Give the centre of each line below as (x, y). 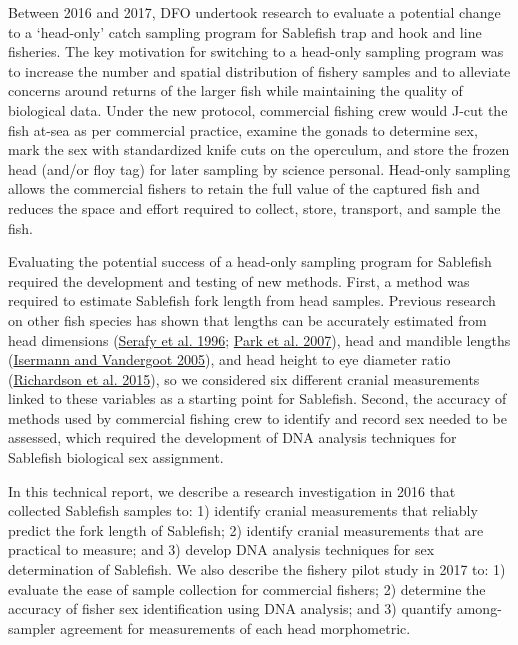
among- (479, 608)
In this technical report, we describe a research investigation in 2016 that (232, 490)
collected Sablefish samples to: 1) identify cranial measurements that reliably (243, 510)
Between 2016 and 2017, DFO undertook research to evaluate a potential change (254, 12)
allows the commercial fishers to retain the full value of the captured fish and (244, 188)
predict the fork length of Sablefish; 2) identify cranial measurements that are (246, 529)
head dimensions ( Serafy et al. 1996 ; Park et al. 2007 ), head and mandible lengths (259, 339)
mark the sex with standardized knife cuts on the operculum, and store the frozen (259, 149)
